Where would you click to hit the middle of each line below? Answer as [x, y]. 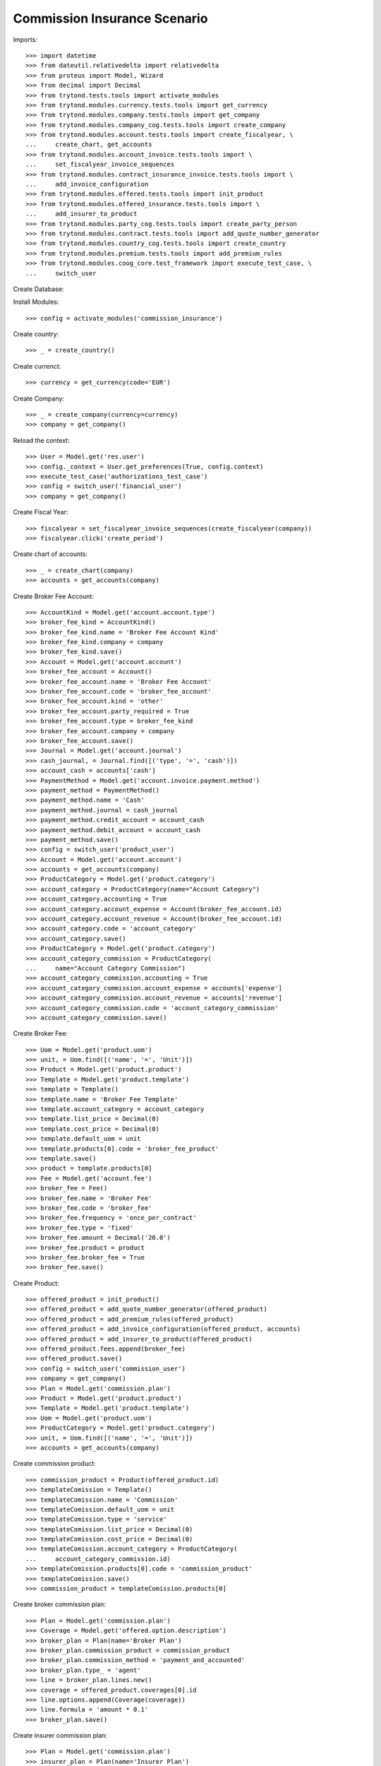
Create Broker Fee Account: [54, 596]
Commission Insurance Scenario [110, 18]
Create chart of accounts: [50, 554]
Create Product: [36, 1283]
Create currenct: [37, 366]
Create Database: [38, 289]
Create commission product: [54, 1464]
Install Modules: [36, 302]
